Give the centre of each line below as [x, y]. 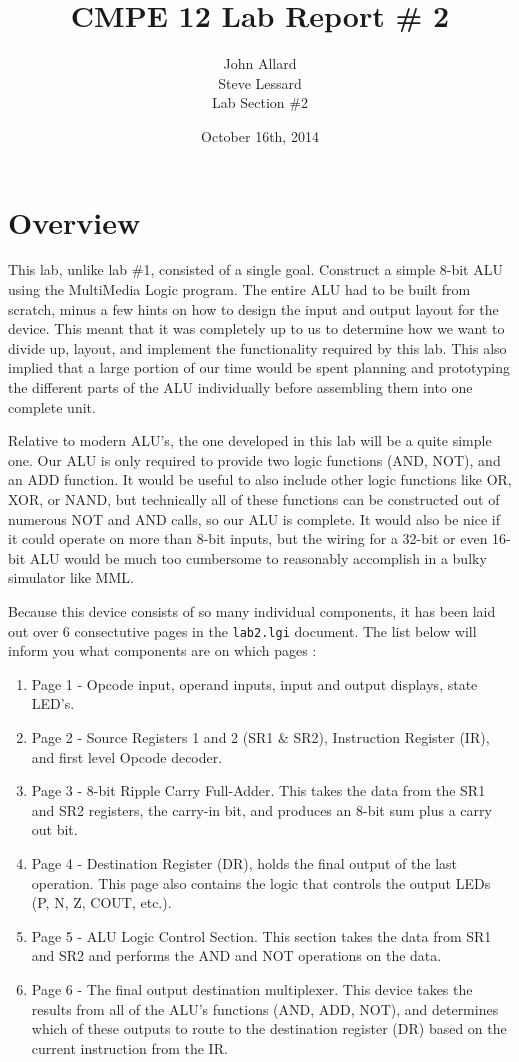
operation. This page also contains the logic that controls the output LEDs [261, 882]
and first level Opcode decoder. [127, 756]
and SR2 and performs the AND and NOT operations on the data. [236, 955]
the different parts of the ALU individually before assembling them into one [240, 387]
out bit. [54, 829]
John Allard [260, 63]
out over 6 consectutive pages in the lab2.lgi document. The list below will [242, 630]
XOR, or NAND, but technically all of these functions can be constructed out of [254, 498]
